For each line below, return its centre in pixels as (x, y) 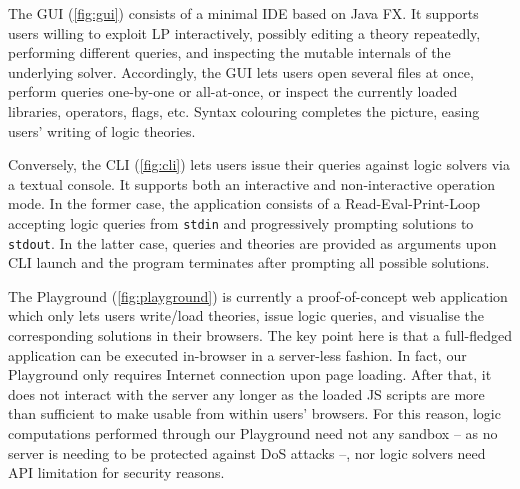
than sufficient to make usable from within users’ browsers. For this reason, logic (254, 413)
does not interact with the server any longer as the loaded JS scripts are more (246, 393)
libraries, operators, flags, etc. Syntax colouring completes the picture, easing (244, 110)
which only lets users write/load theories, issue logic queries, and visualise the (246, 315)
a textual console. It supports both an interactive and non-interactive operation (251, 183)
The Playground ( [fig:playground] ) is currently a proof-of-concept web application (258, 295)
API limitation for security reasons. (116, 472)
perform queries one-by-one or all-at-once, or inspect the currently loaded (233, 91)
